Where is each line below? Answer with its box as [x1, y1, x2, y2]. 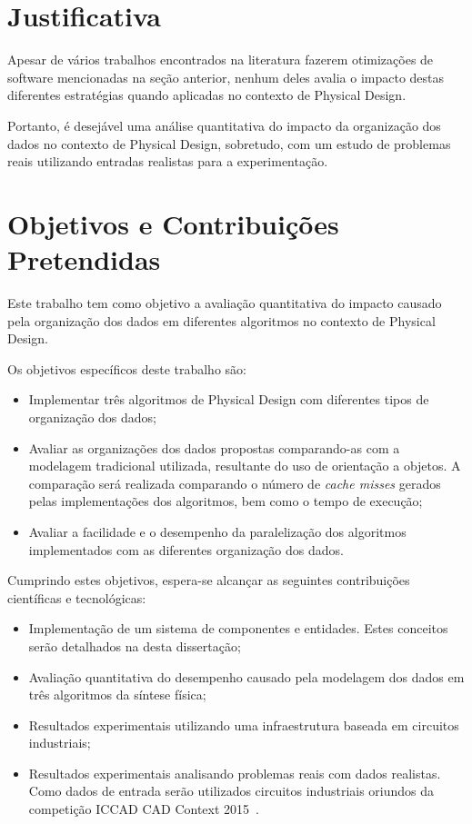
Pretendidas [7, 241, 161, 278]
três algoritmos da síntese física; [28, 685, 206, 704]
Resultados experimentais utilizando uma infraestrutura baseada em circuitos [28, 715, 459, 734]
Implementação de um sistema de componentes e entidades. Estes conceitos [28, 619, 448, 638]
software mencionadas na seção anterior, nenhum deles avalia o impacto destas [7, 67, 445, 86]
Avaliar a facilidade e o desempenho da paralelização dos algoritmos [28, 521, 407, 541]
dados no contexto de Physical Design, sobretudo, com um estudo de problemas [7, 134, 451, 153]
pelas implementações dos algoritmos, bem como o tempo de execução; [28, 491, 423, 511]
